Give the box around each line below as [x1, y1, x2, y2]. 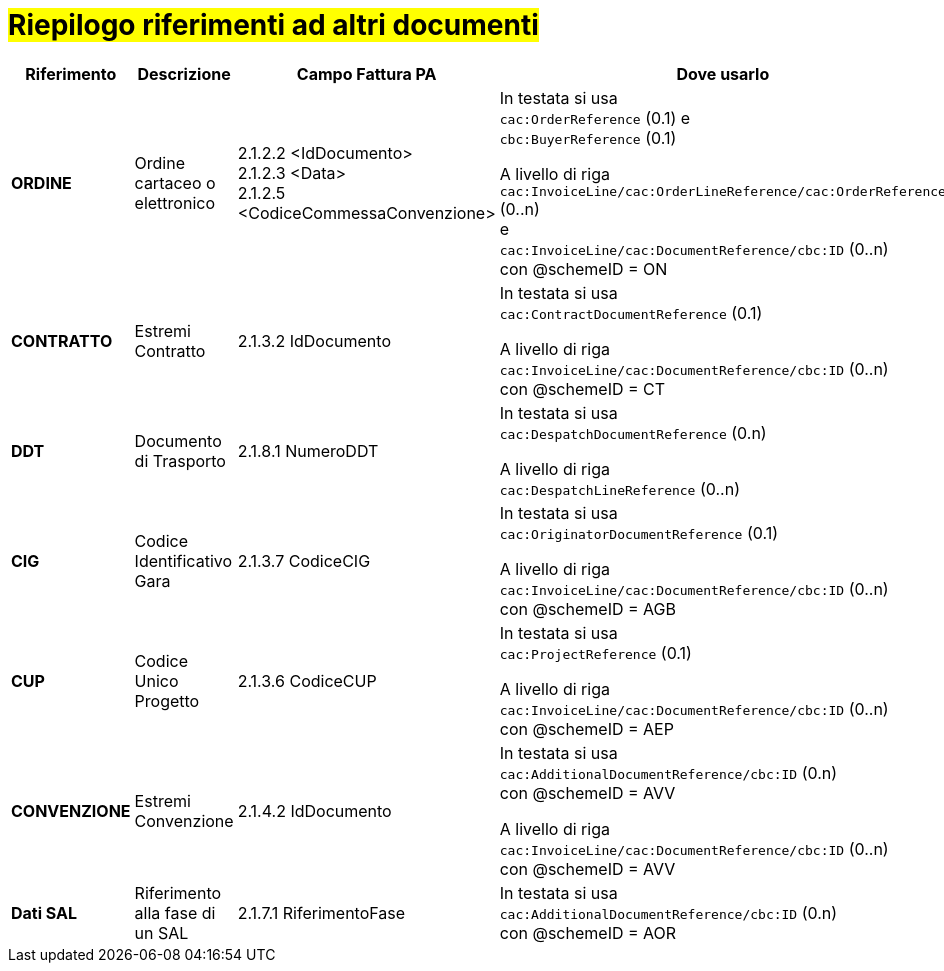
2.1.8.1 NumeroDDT [237, 440, 379, 461]
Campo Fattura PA [296, 63, 437, 84]
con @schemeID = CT [499, 378, 666, 399]
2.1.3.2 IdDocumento [237, 330, 391, 351]
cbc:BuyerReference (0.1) [499, 127, 677, 148]
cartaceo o [134, 173, 216, 194]
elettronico [134, 193, 215, 214]
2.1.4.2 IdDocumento [237, 800, 392, 821]
